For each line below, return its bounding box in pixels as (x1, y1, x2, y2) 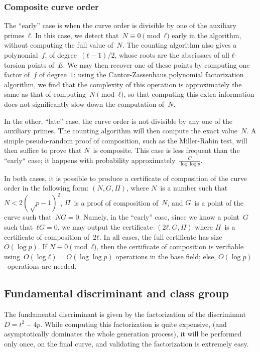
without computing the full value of (4, 40, 113, 50)
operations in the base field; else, (115, 251, 216, 261)
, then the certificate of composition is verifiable (96, 241, 244, 252)
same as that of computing (4, 89, 86, 99)
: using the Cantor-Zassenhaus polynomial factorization (73, 69, 244, 80)
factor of (4, 69, 30, 80)
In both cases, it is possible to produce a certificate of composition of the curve (4, 172, 247, 183)
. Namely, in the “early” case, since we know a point (79, 212, 239, 222)
